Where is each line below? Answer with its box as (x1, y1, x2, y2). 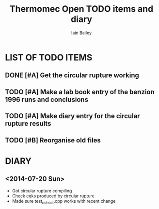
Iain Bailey (71, 30, 92, 35)
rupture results (5, 120, 51, 128)
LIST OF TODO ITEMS (5, 52, 93, 63)
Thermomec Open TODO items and (9, 3, 154, 15)
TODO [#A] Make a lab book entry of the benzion (5, 87, 155, 96)
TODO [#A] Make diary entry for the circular (5, 112, 140, 120)
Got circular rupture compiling (12, 188, 72, 193)
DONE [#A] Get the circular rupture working (5, 71, 140, 80)
